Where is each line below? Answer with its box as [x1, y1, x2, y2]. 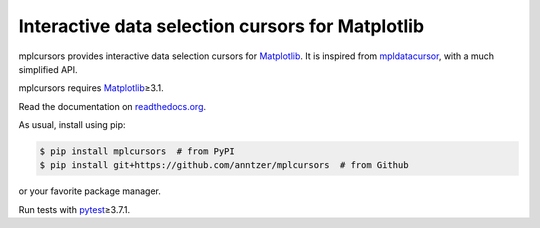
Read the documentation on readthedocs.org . [18, 100, 207, 112]
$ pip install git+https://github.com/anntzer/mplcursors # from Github [39, 160, 409, 171]
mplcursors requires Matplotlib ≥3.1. [18, 82, 164, 94]
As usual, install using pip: [18, 119, 126, 131]
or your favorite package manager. [18, 185, 162, 197]
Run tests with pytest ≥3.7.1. [18, 203, 131, 215]
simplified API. [18, 63, 79, 75]
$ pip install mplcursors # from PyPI [39, 146, 235, 157]
